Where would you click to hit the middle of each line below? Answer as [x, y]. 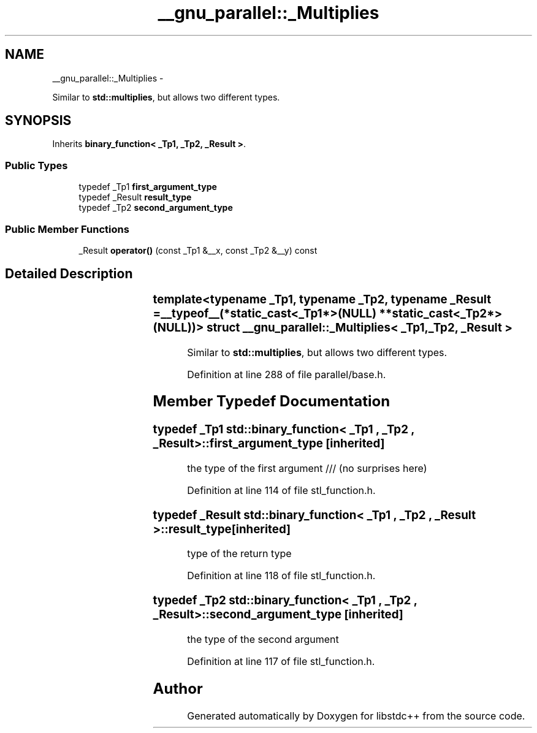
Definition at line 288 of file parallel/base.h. [287, 374]
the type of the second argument [263, 639]
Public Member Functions [67, 229]
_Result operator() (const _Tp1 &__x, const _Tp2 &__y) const [198, 250]
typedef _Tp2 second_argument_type [156, 208]
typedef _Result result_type [135, 197]
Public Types [36, 165]
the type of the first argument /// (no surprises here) [307, 469]
